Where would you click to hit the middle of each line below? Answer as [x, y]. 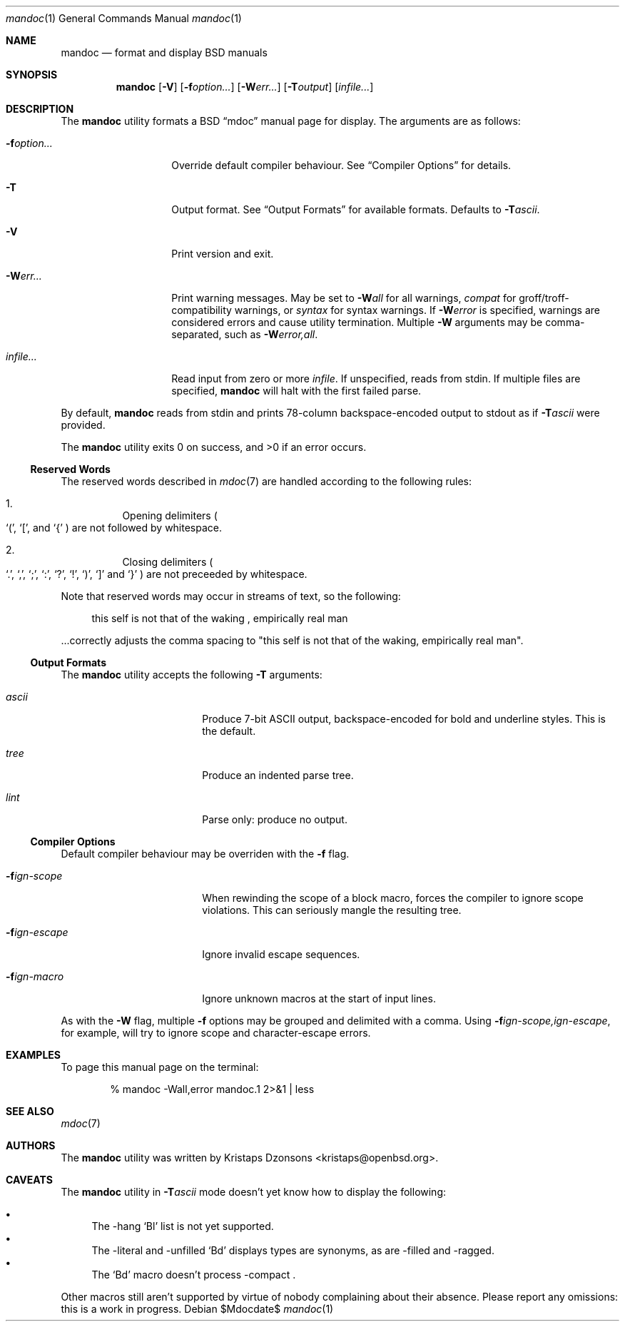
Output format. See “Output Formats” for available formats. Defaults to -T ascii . [356, 209]
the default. [229, 731]
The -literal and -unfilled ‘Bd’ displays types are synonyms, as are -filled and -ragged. [293, 1250]
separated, [197, 334]
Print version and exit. [223, 254]
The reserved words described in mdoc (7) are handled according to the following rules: [266, 481]
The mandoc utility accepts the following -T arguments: [192, 675]
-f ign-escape [37, 932]
